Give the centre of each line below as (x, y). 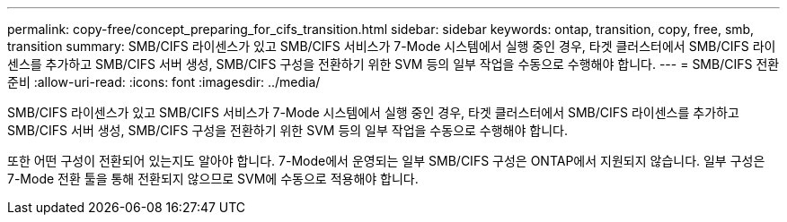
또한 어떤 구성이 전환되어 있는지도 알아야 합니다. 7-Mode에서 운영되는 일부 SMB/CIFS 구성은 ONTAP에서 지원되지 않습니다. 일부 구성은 (386, 161)
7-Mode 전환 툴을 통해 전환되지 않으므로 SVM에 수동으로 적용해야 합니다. (213, 179)
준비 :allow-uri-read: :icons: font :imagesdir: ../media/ (164, 82)
